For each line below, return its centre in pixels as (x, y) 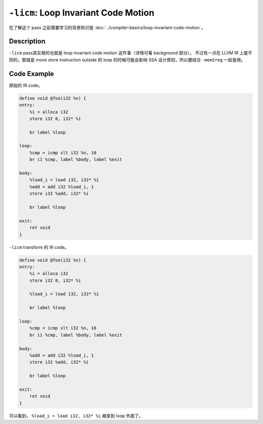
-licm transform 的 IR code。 (39, 247)
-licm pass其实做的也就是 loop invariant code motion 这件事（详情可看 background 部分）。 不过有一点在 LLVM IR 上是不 (131, 53)
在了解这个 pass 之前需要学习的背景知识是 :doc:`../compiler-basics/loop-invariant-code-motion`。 (107, 27)
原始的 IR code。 (26, 85)
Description (27, 41)
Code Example (31, 74)
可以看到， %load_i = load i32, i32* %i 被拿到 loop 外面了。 (76, 416)
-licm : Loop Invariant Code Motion (82, 13)
